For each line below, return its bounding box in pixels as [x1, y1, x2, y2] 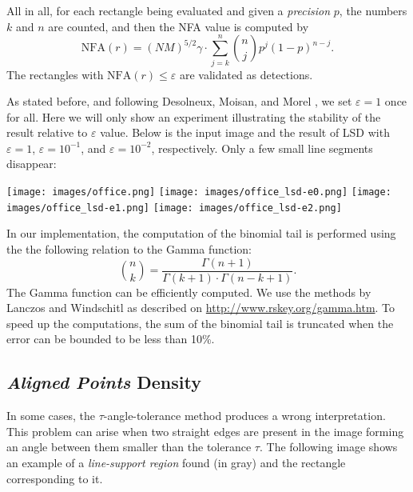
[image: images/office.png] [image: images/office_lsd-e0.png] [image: [6, 186, 391, 198]
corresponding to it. [6, 470, 103, 486]
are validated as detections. [179, 66, 313, 82]
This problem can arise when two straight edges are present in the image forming [6, 422, 404, 439]
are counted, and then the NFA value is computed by [48, 18, 309, 34]
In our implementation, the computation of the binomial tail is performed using [6, 225, 396, 242]
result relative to [6, 124, 88, 141]
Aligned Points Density [6, 370, 201, 394]
